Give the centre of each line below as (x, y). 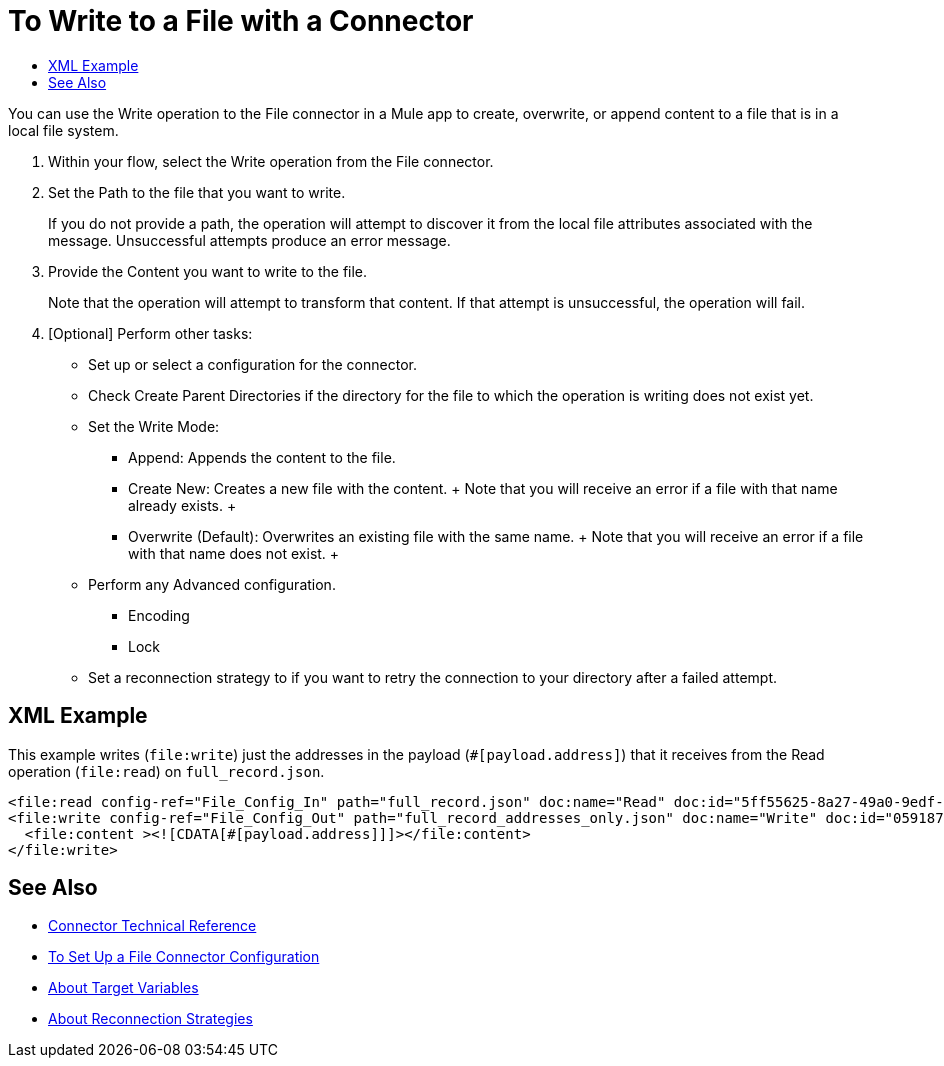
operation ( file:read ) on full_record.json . (166, 771)
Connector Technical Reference (152, 926)
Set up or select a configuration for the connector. (252, 364)
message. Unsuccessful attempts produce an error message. (249, 240)
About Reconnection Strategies (150, 1019)
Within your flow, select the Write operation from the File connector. (271, 161)
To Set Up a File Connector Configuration (184, 957)
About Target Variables (123, 988)
